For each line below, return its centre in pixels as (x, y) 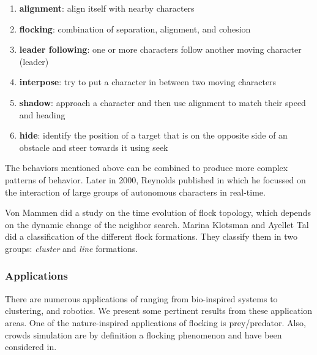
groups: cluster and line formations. (72, 248)
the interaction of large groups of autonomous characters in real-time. (135, 192)
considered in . (31, 347)
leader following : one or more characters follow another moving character (160, 49)
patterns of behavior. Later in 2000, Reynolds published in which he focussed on (155, 179)
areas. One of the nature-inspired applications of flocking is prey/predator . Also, (155, 322)
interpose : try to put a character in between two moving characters (148, 82)
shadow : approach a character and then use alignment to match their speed (162, 102)
